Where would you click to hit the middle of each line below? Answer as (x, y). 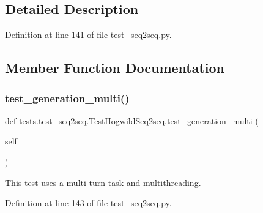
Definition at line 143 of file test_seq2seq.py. (88, 203)
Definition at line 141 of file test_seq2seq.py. (88, 35)
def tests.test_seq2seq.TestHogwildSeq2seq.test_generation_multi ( (132, 120)
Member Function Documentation (115, 68)
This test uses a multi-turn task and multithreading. (103, 182)
